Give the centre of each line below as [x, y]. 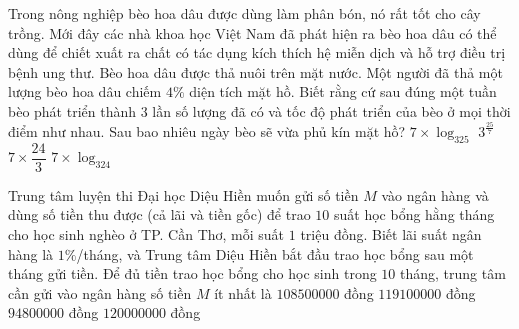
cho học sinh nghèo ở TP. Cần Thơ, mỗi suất [146, 233]
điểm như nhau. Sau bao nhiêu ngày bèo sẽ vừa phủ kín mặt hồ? [207, 130]
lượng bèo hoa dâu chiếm [85, 91]
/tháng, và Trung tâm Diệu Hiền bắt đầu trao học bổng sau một [275, 253]
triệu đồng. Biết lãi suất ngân [391, 233]
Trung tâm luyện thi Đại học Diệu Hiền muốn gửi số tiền [183, 194]
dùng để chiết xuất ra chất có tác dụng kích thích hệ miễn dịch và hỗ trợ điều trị [257, 52]
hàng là [31, 253]
